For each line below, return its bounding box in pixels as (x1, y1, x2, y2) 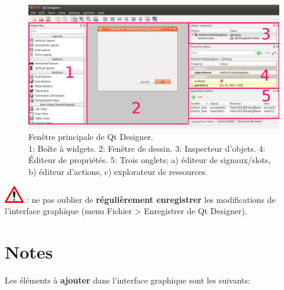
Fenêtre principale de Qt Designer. (28, 130, 153, 143)
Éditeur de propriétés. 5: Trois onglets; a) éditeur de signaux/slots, (28, 154, 271, 166)
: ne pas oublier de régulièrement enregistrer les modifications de (26, 193, 276, 205)
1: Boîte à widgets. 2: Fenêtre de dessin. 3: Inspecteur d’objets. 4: (28, 142, 266, 154)
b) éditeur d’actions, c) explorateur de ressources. (28, 165, 208, 178)
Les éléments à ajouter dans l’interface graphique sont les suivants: (5, 273, 250, 286)
